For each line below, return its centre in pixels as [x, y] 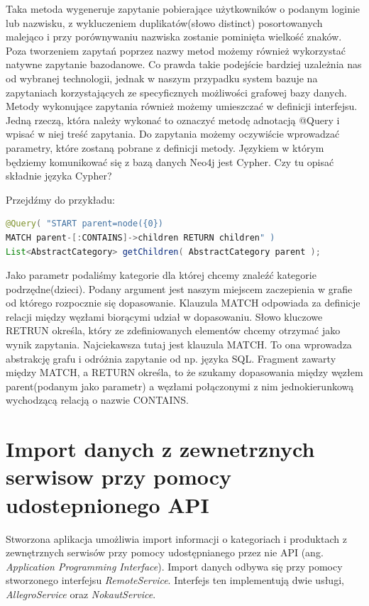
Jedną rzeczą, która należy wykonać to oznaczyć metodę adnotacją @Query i [173, 120]
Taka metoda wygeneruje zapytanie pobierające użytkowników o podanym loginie [183, 9]
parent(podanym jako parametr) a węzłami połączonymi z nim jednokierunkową [180, 386]
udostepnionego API [108, 504]
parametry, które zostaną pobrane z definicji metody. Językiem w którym [165, 147]
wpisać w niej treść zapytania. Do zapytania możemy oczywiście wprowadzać [173, 134]
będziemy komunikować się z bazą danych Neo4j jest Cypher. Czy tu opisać [170, 161]
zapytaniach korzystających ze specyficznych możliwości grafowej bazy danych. [176, 92]
